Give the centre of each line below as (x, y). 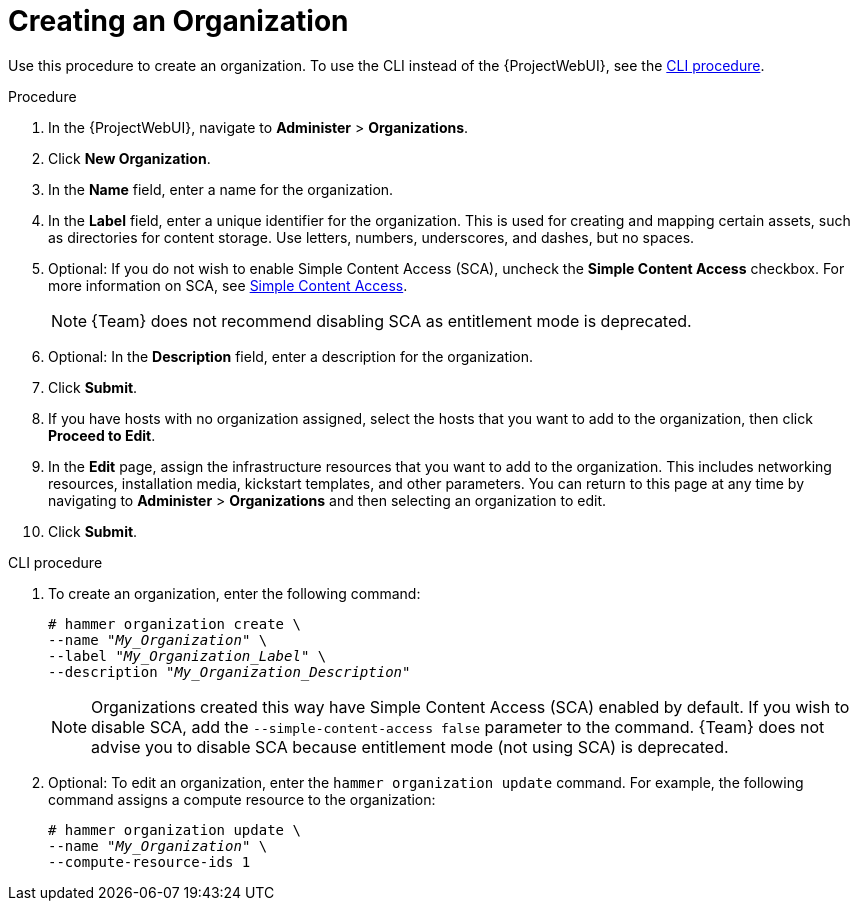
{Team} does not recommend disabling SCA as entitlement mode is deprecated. (391, 320)
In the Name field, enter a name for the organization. (221, 189)
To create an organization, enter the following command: (234, 593)
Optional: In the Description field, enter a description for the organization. (291, 356)
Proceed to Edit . (102, 435)
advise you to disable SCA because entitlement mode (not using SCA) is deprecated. (410, 746)
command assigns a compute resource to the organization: (242, 799)
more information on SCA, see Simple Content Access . (228, 285)
